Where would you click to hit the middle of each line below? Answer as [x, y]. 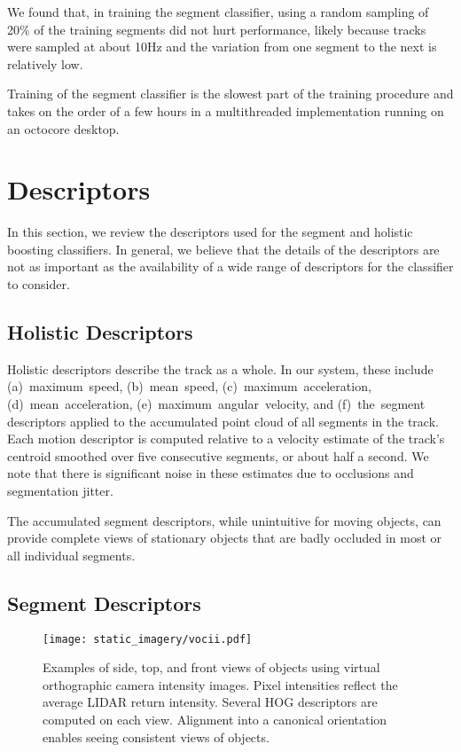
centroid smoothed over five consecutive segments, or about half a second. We [218, 455]
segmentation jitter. [60, 491]
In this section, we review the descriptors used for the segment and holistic [210, 232]
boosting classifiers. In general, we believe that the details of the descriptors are [223, 249]
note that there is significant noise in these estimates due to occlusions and [211, 473]
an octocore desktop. [63, 128]
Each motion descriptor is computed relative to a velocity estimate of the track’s [226, 439]
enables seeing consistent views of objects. [156, 736]
